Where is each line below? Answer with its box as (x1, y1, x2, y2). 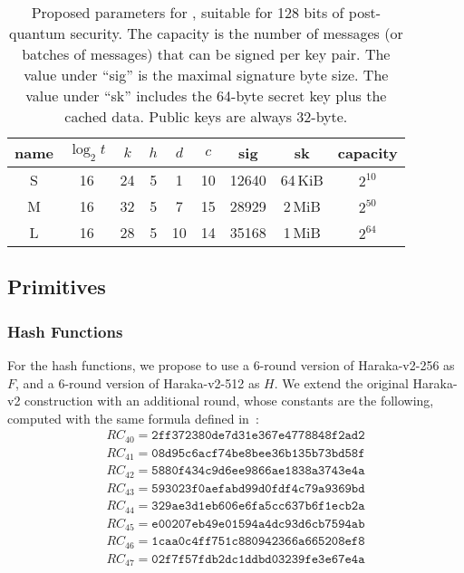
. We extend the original (274, 373, 409, 392)
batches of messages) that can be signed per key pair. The (22, 43, 391, 64)
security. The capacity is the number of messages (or (70, 23, 403, 43)
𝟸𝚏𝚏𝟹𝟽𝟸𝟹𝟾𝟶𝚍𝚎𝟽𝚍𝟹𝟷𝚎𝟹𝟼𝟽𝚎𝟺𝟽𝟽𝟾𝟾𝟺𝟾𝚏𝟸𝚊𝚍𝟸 (151, 429, 365, 443)
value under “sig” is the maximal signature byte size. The (24, 64, 389, 85)
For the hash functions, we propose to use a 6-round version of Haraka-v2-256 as (7, 356, 455, 374)
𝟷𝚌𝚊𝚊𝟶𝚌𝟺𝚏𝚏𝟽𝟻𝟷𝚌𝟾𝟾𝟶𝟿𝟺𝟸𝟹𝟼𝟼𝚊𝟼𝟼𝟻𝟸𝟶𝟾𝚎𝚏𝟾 (151, 535, 365, 549)
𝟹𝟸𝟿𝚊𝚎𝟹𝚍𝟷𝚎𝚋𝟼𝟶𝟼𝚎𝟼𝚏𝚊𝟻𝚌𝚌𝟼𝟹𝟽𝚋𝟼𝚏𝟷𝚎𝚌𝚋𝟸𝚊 (151, 500, 365, 513)
